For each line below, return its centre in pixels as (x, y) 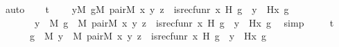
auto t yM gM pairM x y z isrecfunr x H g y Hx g (147, 9)
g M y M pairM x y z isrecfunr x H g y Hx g (148, 36)
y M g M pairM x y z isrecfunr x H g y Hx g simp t (184, 22)
